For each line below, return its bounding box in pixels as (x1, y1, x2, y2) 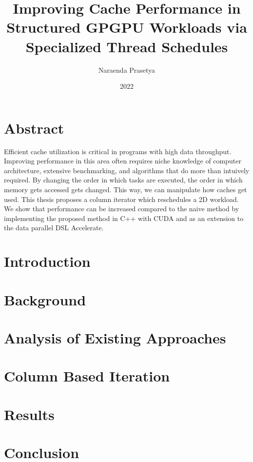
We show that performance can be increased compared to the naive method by (4, 203, 239, 214)
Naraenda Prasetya (98, 64, 156, 75)
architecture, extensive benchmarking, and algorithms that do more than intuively (4, 165, 250, 175)
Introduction (4, 251, 91, 271)
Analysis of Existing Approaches (4, 327, 226, 347)
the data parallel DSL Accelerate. (4, 222, 104, 233)
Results (4, 404, 55, 424)
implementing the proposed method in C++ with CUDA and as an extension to (4, 213, 244, 223)
